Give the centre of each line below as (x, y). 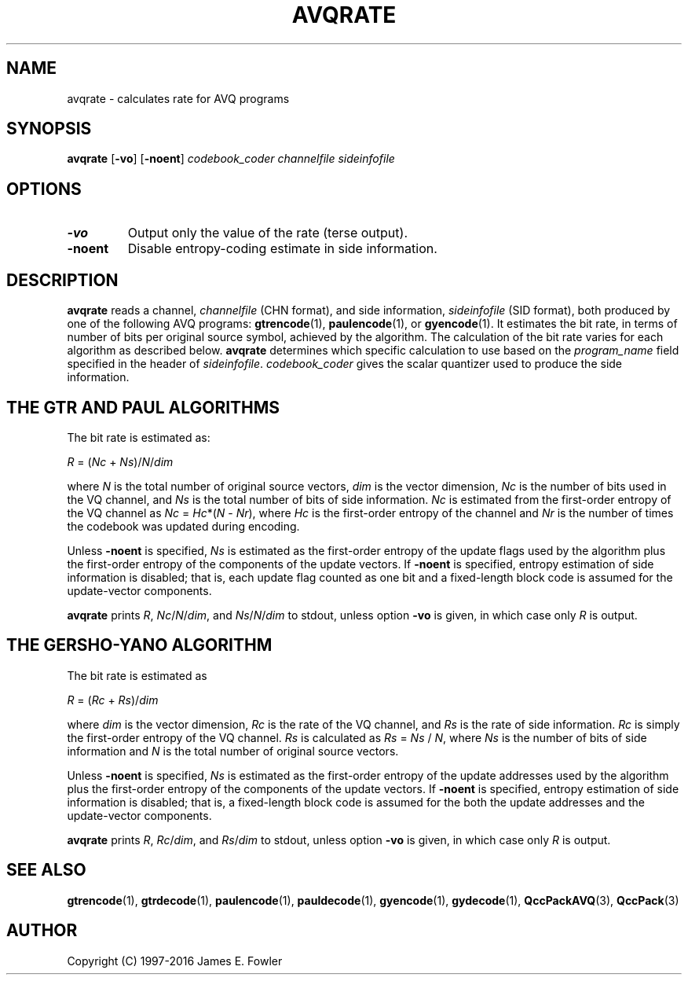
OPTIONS (44, 189)
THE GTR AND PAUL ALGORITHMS (143, 407)
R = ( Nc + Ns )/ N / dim (120, 461)
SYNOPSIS (49, 129)
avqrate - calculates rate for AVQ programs (178, 98)
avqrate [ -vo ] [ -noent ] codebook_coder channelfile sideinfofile (231, 159)
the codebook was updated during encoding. (183, 526)
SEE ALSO (46, 870)
